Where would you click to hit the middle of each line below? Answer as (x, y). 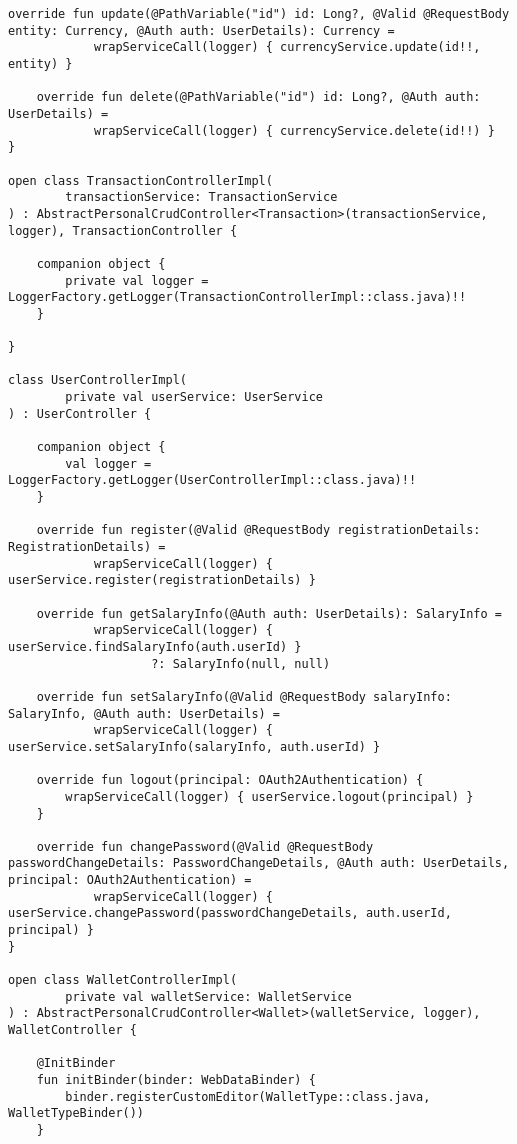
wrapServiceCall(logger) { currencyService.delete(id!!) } (294, 130)
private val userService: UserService (194, 397)
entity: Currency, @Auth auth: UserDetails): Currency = (201, 30)
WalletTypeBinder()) (76, 1113)
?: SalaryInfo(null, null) (241, 663)
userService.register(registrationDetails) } (162, 580)
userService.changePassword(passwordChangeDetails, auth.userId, (230, 913)
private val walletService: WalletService (208, 996)
